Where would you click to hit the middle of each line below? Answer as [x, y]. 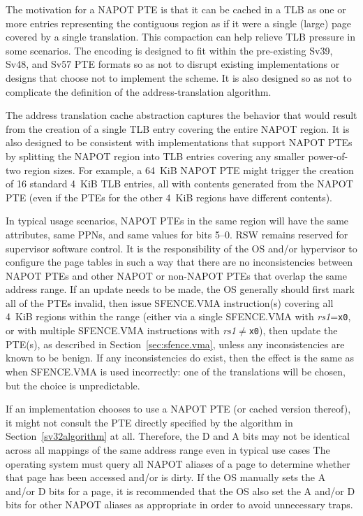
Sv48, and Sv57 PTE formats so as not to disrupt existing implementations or [173, 64]
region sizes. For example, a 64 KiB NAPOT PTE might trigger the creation [189, 170]
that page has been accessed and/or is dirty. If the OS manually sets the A [166, 477]
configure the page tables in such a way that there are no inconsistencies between [179, 262]
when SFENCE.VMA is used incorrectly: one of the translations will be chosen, [176, 371]
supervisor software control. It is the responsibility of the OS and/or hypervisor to [181, 248]
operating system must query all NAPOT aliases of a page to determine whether [178, 463]
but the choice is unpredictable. [73, 385]
